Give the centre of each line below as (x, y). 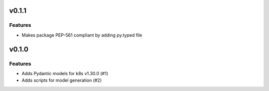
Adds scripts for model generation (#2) (62, 80)
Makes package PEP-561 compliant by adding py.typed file (82, 35)
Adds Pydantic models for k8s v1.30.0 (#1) (65, 73)
